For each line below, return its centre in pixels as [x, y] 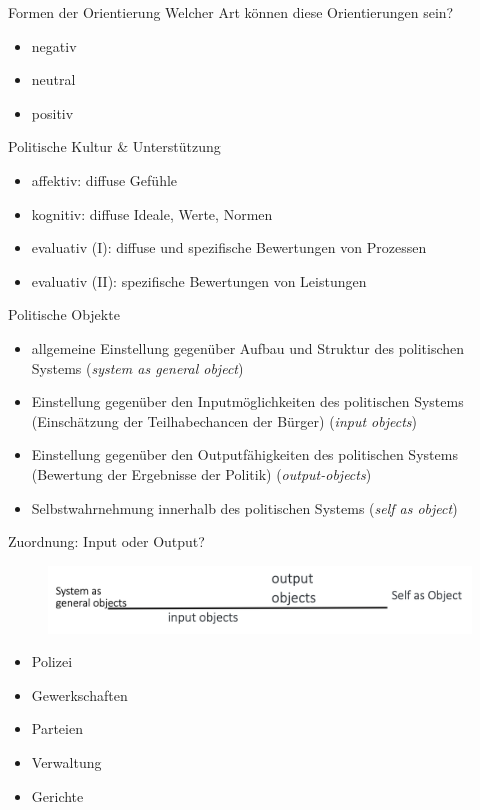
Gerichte [57, 795]
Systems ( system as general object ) [137, 367]
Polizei [52, 661]
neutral [53, 79]
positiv [52, 112]
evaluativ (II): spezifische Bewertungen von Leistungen [199, 280]
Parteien [57, 728]
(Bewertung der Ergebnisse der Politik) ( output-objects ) [201, 473]
